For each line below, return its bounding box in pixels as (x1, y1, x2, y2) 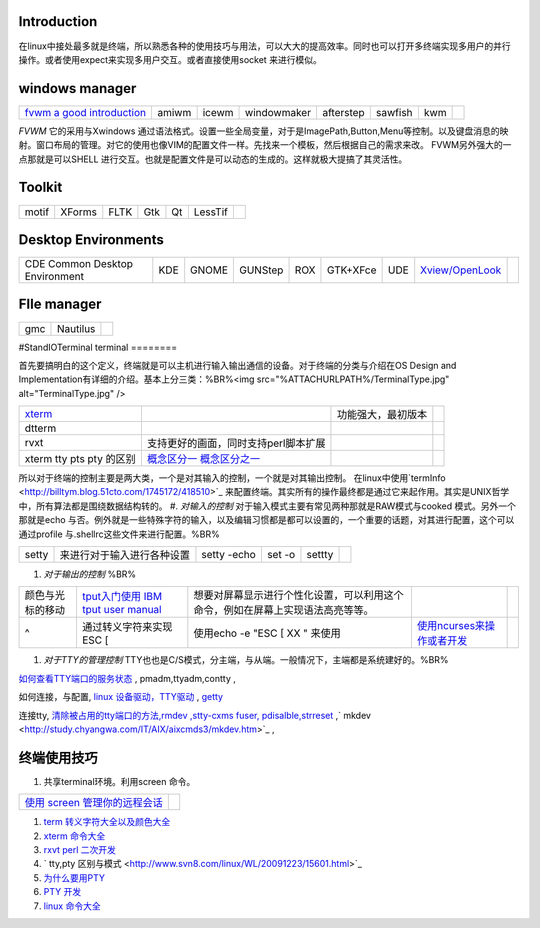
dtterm (24, 421, 57, 435)
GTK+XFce (326, 263, 377, 277)
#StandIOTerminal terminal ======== (18, 341, 178, 353)
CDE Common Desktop (24, 257, 134, 271)
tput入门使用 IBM (81, 590, 163, 604)
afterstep (321, 105, 365, 119)
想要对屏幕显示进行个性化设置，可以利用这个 (193, 588, 404, 602)
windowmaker (245, 105, 312, 119)
